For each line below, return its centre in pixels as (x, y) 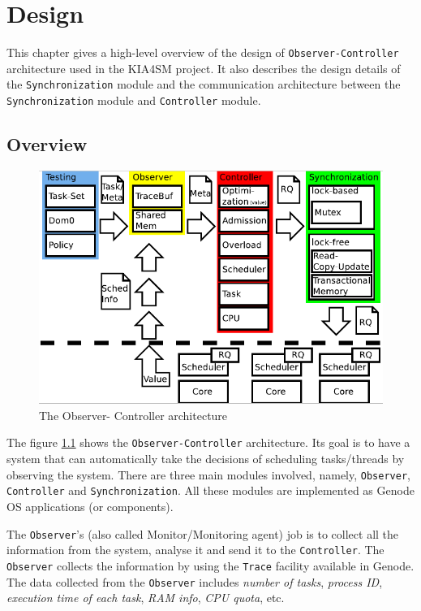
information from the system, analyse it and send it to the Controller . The (195, 550)
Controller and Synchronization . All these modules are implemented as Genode (210, 490)
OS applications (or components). (90, 506)
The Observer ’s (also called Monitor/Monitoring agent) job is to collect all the (203, 533)
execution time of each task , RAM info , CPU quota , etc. (146, 598)
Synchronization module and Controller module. (134, 100)
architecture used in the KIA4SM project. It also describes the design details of (204, 68)
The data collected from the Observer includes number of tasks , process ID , (195, 581)
